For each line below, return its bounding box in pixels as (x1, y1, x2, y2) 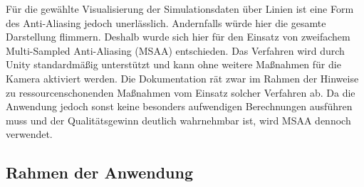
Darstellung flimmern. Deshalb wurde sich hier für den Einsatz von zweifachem (6, 29, 350, 44)
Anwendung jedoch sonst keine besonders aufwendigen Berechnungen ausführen (6, 99, 353, 114)
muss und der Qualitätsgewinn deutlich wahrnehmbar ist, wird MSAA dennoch (6, 112, 351, 127)
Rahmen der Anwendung (6, 161, 194, 183)
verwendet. (6, 127, 53, 141)
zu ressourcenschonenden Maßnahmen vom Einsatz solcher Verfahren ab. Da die (6, 85, 355, 100)
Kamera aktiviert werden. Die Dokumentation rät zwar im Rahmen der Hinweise (6, 70, 359, 85)
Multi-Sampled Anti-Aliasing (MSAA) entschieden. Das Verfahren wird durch (6, 43, 345, 58)
